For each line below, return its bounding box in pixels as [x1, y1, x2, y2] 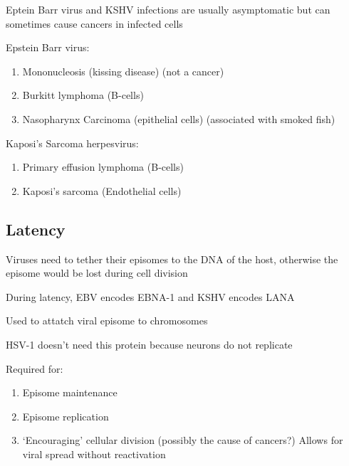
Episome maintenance [22, 385, 118, 400]
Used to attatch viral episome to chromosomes [6, 313, 208, 328]
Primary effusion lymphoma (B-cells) [22, 159, 184, 174]
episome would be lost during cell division [6, 265, 188, 280]
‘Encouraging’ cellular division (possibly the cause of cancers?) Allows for [22, 433, 343, 448]
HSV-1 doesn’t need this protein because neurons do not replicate [6, 337, 293, 351]
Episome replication [22, 408, 109, 423]
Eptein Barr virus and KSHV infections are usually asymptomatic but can [6, 2, 330, 16]
